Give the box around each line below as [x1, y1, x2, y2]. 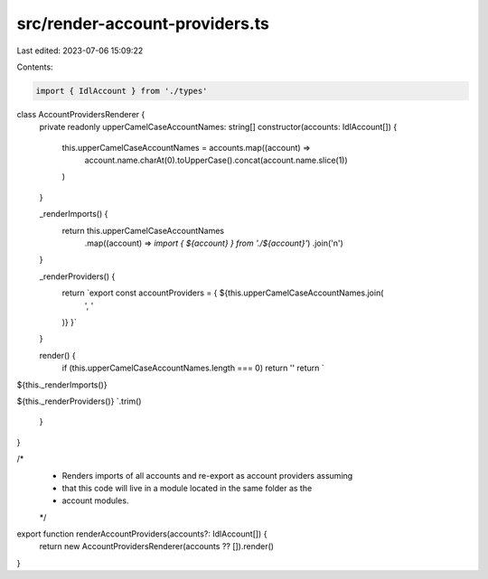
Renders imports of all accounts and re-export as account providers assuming [61, 470, 353, 481]
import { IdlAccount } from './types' [35, 86, 208, 96]
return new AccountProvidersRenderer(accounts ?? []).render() [39, 541, 275, 552]
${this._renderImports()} [16, 379, 108, 390]
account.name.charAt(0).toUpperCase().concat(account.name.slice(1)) [84, 154, 348, 166]
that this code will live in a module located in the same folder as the [61, 482, 313, 493]
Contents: [16, 61, 53, 72]
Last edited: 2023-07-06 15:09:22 [16, 45, 144, 56]
